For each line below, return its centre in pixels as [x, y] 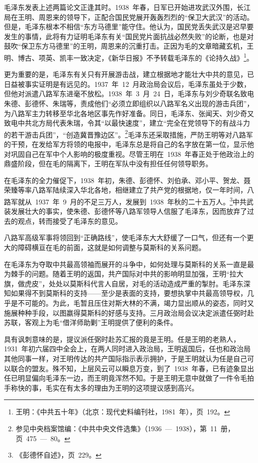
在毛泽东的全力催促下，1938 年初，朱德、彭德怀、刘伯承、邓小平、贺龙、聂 [127, 180]
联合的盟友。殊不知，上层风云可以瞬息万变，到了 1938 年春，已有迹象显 [129, 368]
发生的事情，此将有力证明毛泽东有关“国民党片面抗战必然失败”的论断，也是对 [129, 36]
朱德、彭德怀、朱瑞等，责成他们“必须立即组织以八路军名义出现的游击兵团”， [129, 103]
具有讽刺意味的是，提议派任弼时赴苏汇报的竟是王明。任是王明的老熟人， [122, 339]
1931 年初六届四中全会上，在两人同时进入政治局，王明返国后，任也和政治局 [127, 349]
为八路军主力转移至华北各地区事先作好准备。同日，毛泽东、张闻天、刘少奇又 [129, 113]
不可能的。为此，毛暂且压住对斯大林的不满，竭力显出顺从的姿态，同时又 [136, 303]
